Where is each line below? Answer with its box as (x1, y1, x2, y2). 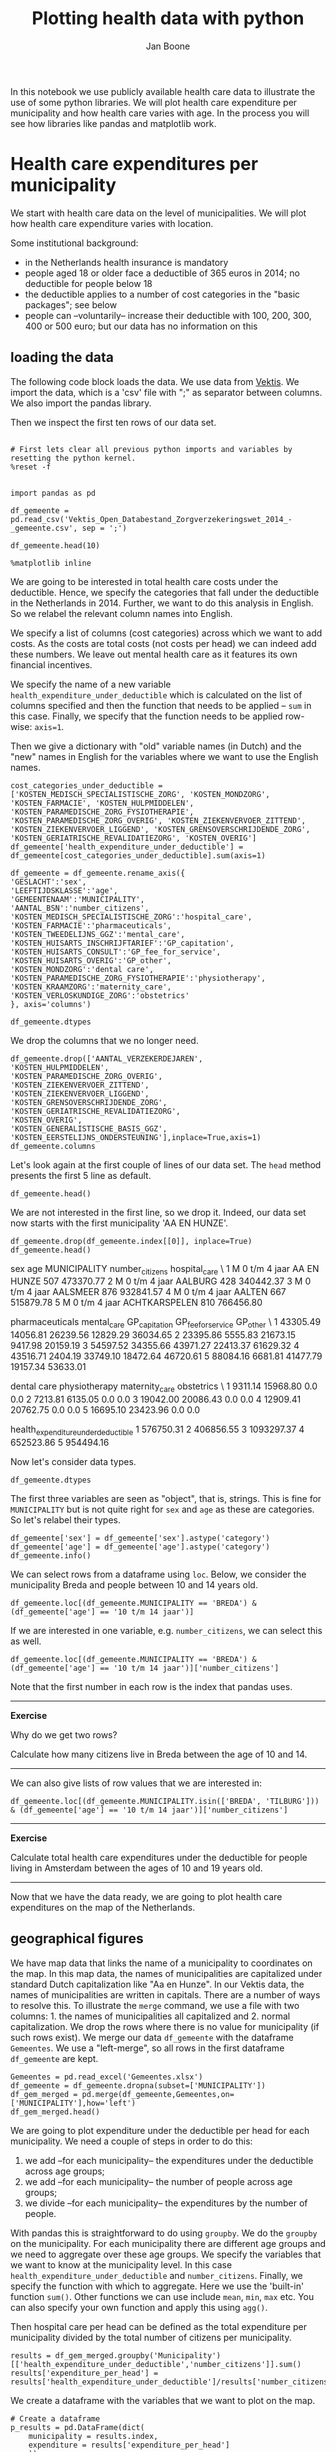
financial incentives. (10, 658, 93, 671)
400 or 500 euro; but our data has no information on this (24, 320, 258, 332)
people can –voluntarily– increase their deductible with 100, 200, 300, (24, 309, 312, 321)
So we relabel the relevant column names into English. (10, 607, 233, 619)
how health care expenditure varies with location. (10, 217, 214, 229)
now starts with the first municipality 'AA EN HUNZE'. (10, 1217, 229, 1229)
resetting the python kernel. (10, 453, 137, 463)
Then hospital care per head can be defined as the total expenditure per (10, 2320, 307, 2332)
